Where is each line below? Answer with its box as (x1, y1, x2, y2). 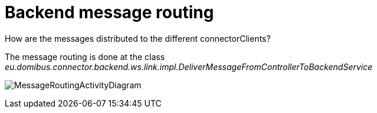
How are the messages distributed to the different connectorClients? (5, 33, 271, 44)
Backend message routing (5, 2, 214, 22)
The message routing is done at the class (5, 51, 165, 62)
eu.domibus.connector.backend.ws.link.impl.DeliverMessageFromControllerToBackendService (5, 61, 373, 72)
